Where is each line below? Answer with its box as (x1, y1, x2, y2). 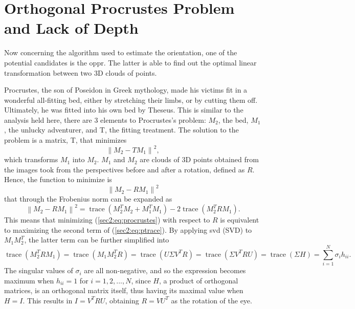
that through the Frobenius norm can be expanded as (4, 193, 172, 204)
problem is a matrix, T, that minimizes (4, 135, 127, 145)
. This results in (23, 295, 73, 305)
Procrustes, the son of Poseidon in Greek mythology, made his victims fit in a (4, 84, 248, 95)
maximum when (4, 275, 54, 285)
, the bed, (218, 114, 249, 125)
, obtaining (105, 295, 139, 305)
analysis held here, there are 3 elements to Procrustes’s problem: (4, 114, 206, 125)
